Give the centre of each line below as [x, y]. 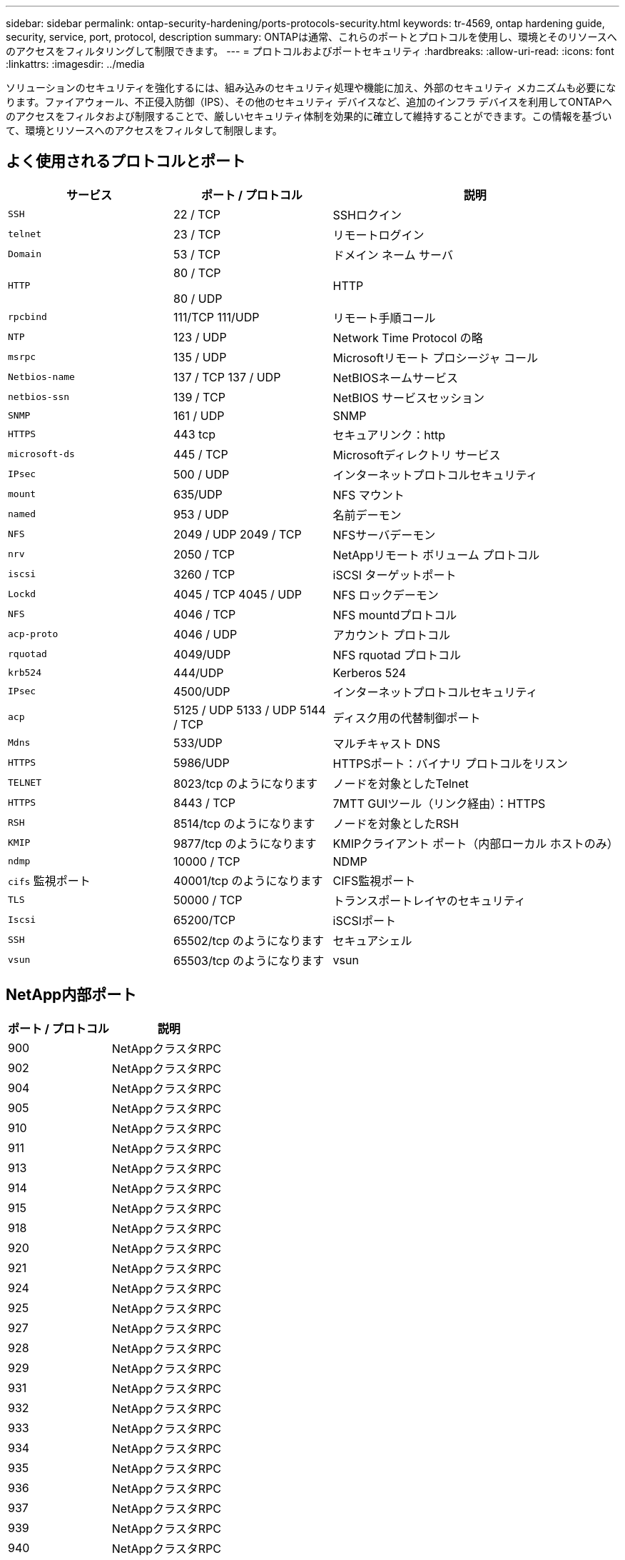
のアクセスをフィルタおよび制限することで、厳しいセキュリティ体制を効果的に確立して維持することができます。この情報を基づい [309, 116]
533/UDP [198, 742]
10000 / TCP [207, 861]
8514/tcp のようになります [244, 823]
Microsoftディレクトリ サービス [417, 455]
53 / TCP [197, 254]
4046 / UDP [205, 634]
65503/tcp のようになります [249, 960]
